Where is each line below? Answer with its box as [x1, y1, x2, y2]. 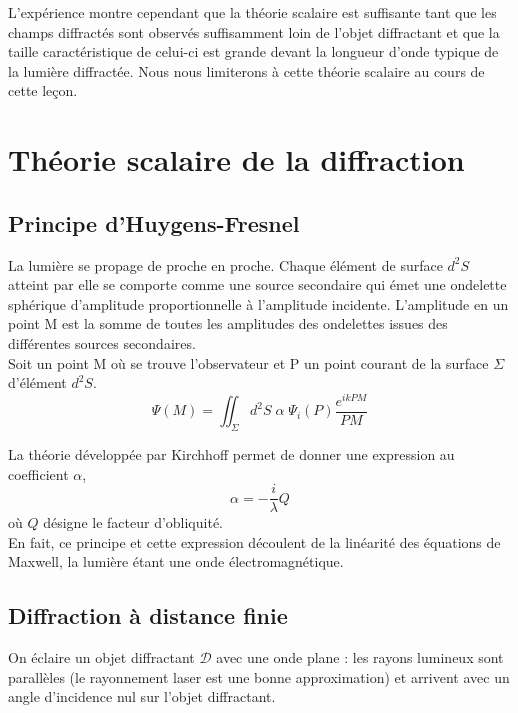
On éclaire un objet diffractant [8, 647, 195, 668]
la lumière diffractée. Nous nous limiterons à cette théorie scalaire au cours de [8, 60, 485, 81]
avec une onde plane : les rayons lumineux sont [216, 647, 504, 668]
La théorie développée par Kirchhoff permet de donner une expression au [8, 444, 455, 465]
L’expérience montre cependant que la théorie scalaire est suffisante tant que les [8, 2, 497, 22]
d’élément [8, 372, 67, 393]
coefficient [8, 463, 69, 484]
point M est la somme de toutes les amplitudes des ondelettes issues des [8, 313, 448, 334]
